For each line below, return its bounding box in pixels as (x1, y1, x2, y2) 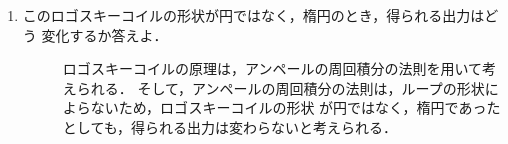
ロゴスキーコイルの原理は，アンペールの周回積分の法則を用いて (62, 58, 483, 79)
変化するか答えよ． (41, 24, 168, 45)
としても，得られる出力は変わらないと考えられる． (62, 116, 398, 137)
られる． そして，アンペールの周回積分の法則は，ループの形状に (76, 77, 499, 98)
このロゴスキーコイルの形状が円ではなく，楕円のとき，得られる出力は (22, 5, 485, 25)
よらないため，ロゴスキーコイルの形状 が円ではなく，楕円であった (62, 97, 501, 118)
